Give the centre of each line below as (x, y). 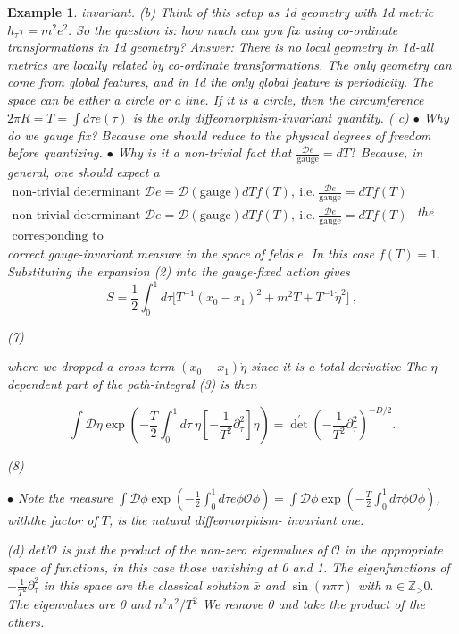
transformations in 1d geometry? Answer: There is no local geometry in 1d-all (221, 47)
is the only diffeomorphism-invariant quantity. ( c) (271, 117)
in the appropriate (393, 549)
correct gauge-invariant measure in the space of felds (150, 254)
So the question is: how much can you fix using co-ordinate (237, 29)
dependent (34, 384)
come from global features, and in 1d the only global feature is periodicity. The (220, 82)
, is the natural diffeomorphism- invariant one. (236, 519)
